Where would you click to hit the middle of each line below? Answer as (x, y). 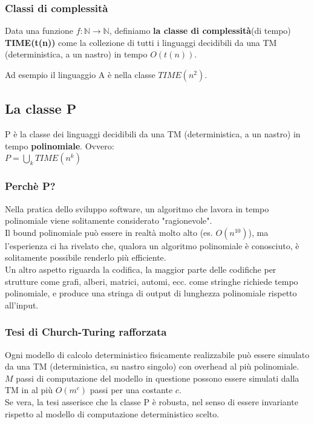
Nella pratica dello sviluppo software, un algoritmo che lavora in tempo (137, 208)
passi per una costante (131, 390)
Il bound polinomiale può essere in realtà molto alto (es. (109, 232)
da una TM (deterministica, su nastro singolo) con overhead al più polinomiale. (152, 366)
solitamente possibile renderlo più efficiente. (86, 257)
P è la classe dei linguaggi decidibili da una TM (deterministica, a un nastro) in (153, 134)
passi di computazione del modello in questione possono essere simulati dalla (158, 378)
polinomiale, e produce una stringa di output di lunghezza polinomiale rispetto (151, 293)
